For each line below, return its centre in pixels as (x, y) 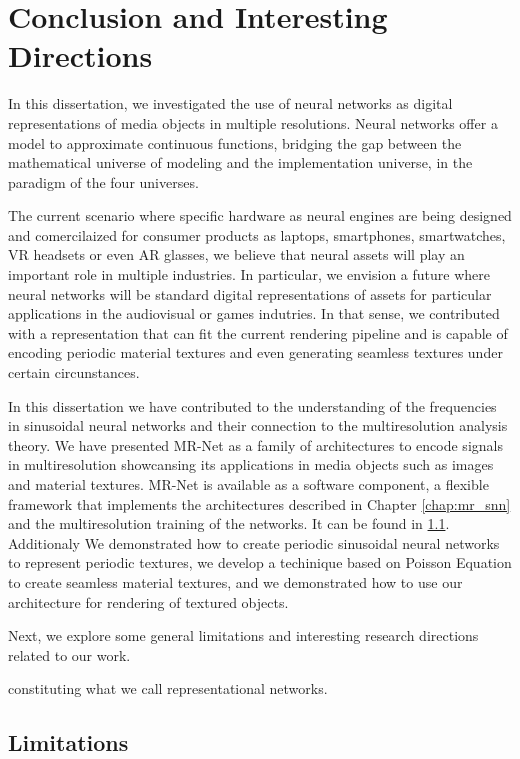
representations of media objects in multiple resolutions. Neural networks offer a (253, 122)
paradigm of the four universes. (103, 181)
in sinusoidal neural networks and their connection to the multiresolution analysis (258, 425)
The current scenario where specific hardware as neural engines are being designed (260, 215)
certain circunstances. (74, 372)
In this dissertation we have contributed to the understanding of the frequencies (252, 405)
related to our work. (69, 654)
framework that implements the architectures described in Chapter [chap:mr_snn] (259, 503)
